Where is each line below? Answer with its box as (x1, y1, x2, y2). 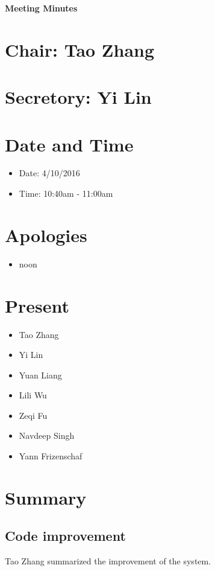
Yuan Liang (19, 368, 62, 381)
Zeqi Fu (19, 409, 48, 421)
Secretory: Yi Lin (5, 85, 152, 109)
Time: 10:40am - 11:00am (19, 187, 113, 200)
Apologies (5, 222, 87, 247)
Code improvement (5, 526, 126, 545)
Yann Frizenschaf (19, 450, 83, 462)
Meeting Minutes (5, 2, 78, 14)
